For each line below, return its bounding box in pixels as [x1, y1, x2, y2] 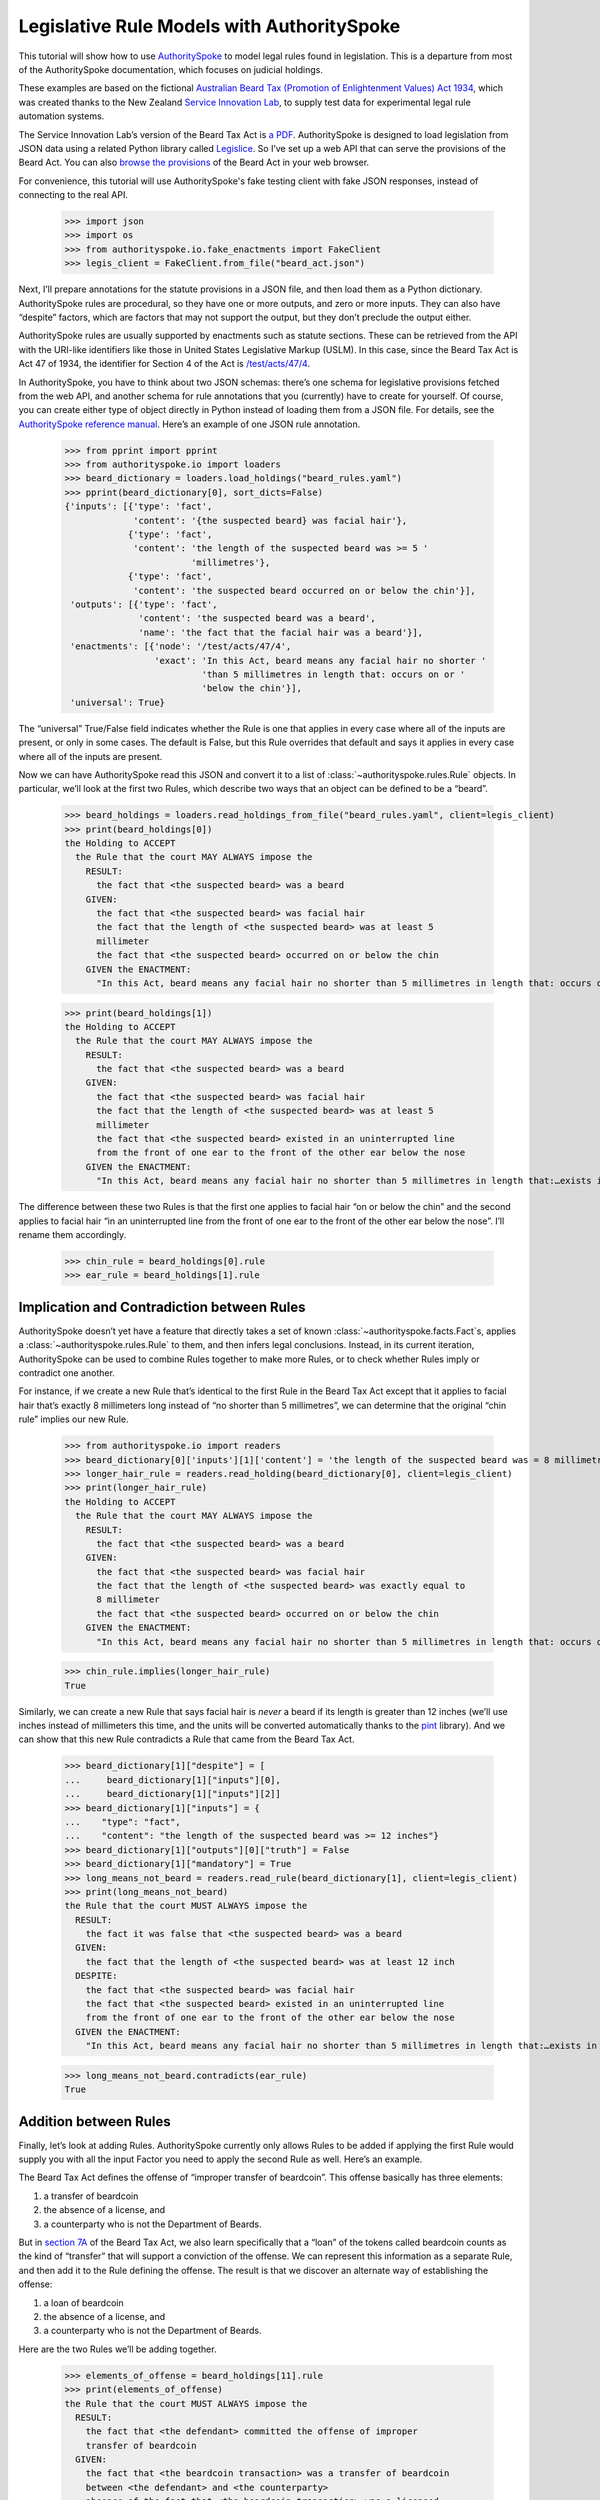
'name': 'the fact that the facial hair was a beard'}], [138, 626, 424, 638]
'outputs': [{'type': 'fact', [70, 599, 219, 610]
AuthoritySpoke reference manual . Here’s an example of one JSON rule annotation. [18, 418, 361, 430]
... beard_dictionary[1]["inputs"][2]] [64, 1788, 282, 1800]
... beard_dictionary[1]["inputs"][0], [64, 1774, 282, 1785]
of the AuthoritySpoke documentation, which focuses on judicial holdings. [18, 63, 324, 75]
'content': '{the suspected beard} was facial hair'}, [133, 515, 408, 526]
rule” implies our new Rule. [18, 1413, 129, 1425]
